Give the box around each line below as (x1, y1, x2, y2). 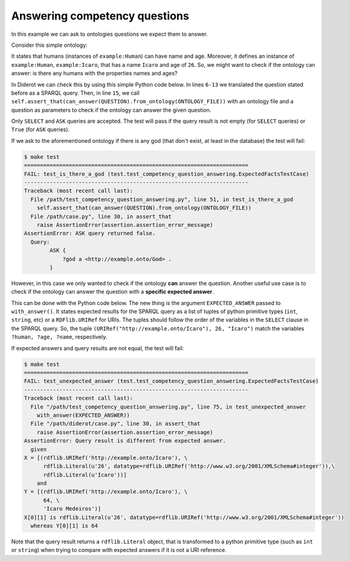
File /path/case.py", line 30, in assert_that (30, 213, 172, 220)
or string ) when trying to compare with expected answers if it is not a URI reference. (11, 546, 227, 554)
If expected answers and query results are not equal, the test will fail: (11, 344, 184, 352)
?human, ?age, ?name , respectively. (11, 333, 108, 340)
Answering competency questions (11, 9, 190, 22)
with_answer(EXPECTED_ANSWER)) (36, 411, 130, 419)
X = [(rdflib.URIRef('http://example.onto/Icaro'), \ (24, 454, 188, 461)
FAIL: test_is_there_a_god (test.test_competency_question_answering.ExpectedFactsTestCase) (24, 170, 309, 177)
